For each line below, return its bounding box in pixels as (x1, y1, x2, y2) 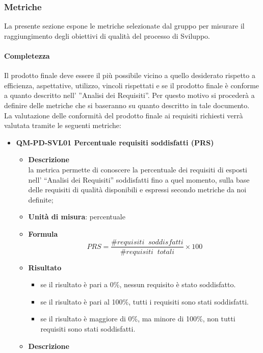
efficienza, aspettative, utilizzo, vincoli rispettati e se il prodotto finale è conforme (4, 80, 259, 90)
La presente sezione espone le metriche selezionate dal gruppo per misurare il (4, 20, 245, 31)
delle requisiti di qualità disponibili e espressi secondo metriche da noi (28, 184, 247, 195)
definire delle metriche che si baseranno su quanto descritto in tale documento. (4, 99, 250, 110)
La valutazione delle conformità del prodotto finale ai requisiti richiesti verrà (4, 110, 243, 120)
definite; (28, 194, 54, 205)
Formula (28, 228, 58, 239)
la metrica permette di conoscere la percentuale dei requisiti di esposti (28, 164, 247, 174)
